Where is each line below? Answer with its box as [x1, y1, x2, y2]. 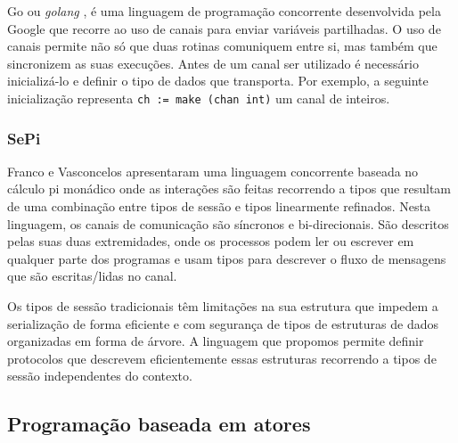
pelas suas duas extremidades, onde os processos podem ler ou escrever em [7, 232, 414, 250]
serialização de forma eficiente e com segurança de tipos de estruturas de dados [7, 314, 438, 332]
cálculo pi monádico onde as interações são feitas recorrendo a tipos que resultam [7, 179, 452, 198]
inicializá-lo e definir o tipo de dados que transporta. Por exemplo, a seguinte [7, 71, 429, 90]
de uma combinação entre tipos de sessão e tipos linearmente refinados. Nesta [7, 197, 431, 216]
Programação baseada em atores [7, 410, 311, 438]
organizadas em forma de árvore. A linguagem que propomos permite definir [7, 332, 424, 350]
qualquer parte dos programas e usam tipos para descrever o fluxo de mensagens [7, 249, 446, 267]
